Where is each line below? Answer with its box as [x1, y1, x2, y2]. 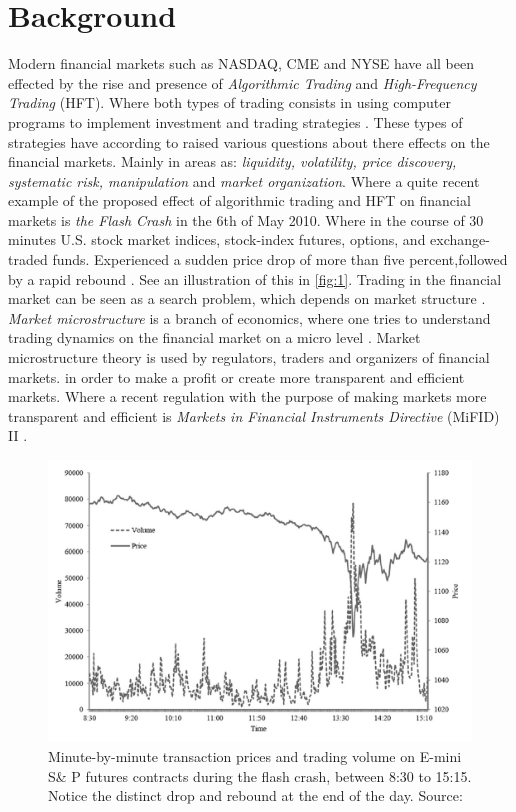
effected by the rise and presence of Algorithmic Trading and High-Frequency [8, 72, 477, 93]
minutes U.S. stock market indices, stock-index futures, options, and [8, 229, 426, 250]
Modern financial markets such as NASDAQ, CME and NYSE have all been [8, 53, 475, 74]
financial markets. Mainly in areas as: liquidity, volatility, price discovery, [8, 151, 457, 172]
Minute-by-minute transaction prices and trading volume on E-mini [48, 745, 462, 766]
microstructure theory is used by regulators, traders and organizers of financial [8, 347, 490, 368]
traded [8, 249, 48, 270]
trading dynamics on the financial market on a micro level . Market [8, 327, 421, 348]
